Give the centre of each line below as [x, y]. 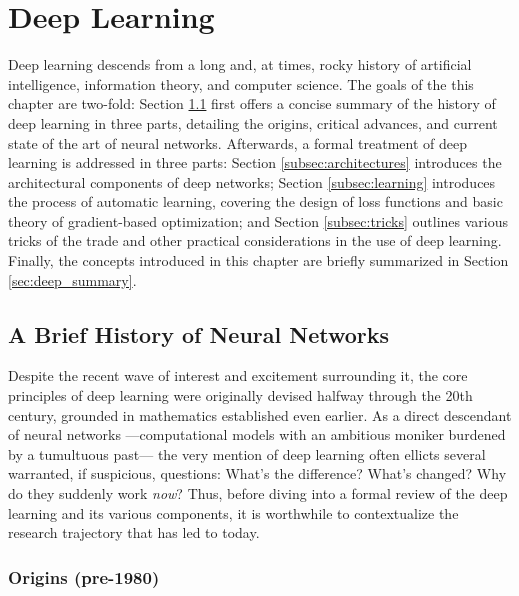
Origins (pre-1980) [84, 576]
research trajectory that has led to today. [134, 532]
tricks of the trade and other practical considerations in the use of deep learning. [255, 240]
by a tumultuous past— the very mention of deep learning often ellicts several [247, 453]
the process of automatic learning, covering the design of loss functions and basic [255, 201]
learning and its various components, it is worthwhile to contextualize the [233, 512]
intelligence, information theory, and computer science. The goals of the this [241, 83]
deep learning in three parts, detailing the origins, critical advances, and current [253, 122]
